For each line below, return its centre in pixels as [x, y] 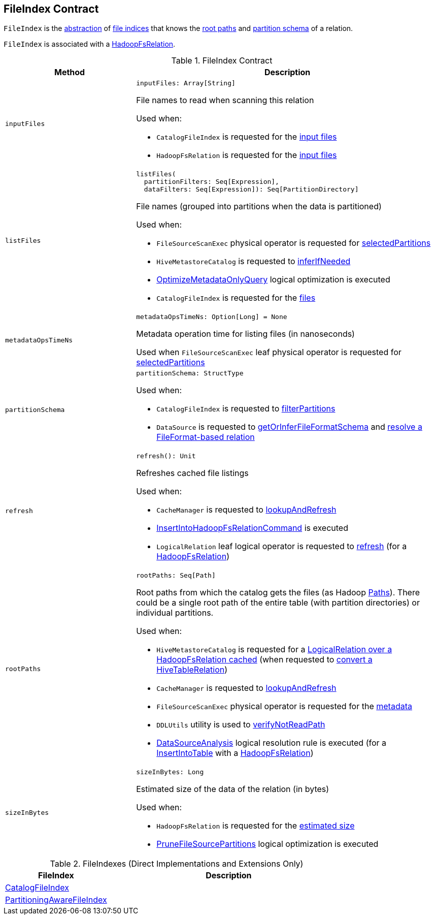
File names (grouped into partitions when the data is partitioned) [259, 207]
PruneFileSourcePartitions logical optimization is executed [267, 844]
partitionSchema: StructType [190, 373]
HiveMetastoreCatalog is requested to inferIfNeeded [254, 261]
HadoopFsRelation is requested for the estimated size [256, 826]
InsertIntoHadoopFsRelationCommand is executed [252, 528]
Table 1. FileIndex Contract [222, 61]
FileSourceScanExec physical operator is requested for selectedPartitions [294, 243]
